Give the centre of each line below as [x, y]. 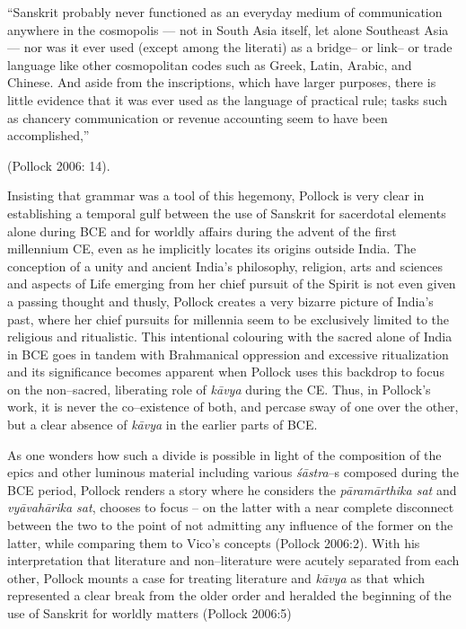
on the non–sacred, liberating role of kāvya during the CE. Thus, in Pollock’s [219, 389]
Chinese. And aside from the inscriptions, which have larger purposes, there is [222, 82]
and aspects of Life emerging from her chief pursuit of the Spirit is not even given [232, 283]
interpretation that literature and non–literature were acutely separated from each [233, 560]
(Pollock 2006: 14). [59, 165]
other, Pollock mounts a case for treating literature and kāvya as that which [216, 577]
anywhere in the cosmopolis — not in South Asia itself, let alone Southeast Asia [228, 29]
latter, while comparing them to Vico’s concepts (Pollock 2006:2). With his [214, 542]
